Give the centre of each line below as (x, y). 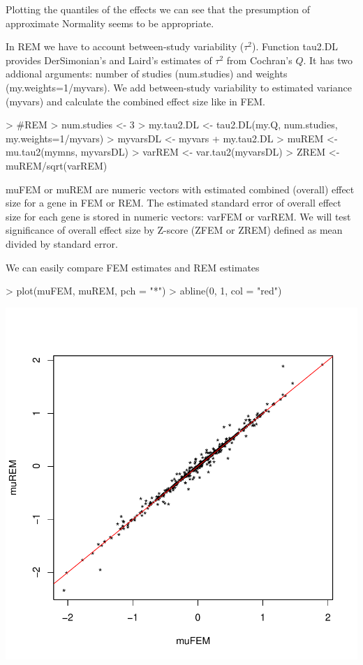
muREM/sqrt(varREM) (57, 165)
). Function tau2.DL (295, 46)
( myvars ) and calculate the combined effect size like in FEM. (135, 101)
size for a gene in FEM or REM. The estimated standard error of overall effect (173, 203)
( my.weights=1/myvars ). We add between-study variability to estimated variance (179, 87)
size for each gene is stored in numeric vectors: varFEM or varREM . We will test (178, 216)
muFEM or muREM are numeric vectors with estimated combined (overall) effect (180, 189)
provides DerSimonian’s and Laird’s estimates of (109, 60)
